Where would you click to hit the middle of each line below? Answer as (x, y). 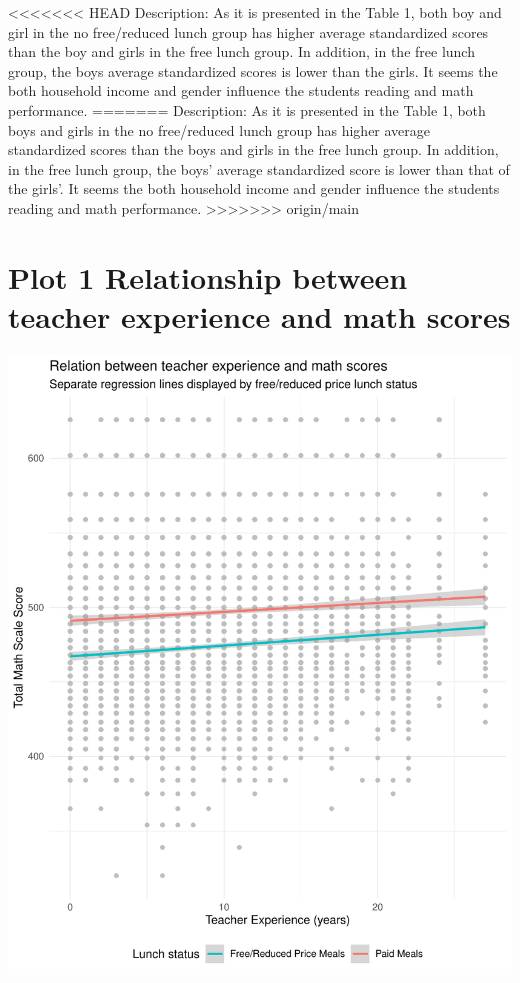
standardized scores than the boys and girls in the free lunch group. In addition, (253, 149)
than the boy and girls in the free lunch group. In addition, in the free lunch (241, 51)
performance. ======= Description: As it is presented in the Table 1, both (247, 109)
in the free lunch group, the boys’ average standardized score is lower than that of (259, 168)
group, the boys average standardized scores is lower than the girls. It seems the (253, 70)
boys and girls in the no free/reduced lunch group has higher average (219, 129)
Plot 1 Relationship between (208, 276)
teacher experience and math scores (259, 315)
